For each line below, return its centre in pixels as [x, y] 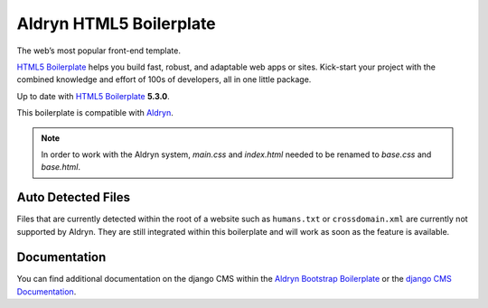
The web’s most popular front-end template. [99, 51]
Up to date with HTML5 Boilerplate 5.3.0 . [94, 96]
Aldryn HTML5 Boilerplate [116, 23]
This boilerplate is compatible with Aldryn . [95, 113]
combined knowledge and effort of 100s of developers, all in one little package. [164, 79]
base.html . [61, 167]
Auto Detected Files [74, 197]
